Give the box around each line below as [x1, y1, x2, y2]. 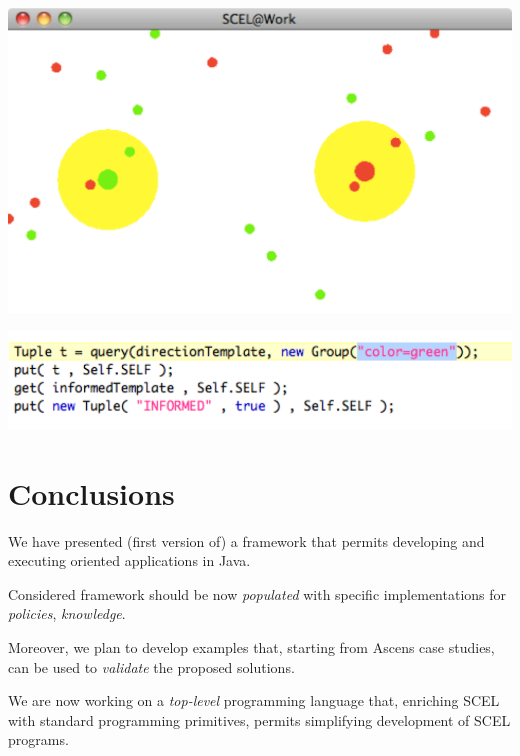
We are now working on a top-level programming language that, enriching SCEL [8, 690, 500, 711]
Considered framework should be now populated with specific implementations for [8, 583, 507, 604]
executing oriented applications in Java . [8, 550, 251, 571]
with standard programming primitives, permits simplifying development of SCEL [8, 709, 511, 730]
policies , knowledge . [8, 603, 126, 624]
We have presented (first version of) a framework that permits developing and [8, 530, 485, 551]
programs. [8, 729, 69, 750]
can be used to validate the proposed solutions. [8, 656, 295, 677]
